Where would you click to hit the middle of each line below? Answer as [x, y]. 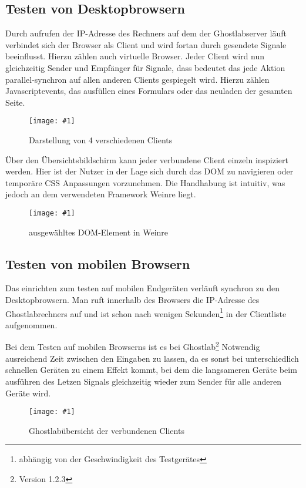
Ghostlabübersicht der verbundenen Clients [107, 430]
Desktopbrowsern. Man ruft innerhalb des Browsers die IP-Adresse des [132, 300]
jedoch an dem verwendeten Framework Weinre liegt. [101, 194]
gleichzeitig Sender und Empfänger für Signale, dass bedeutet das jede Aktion [145, 67]
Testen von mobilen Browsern [98, 263]
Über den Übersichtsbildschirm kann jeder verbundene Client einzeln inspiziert [147, 159]
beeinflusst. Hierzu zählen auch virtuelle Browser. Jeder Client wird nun [135, 56]
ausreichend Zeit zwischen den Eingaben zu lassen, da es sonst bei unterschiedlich [152, 358]
